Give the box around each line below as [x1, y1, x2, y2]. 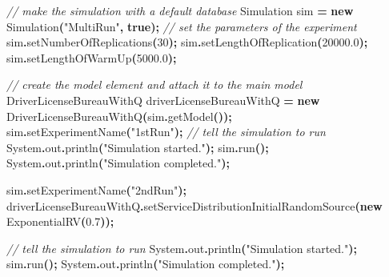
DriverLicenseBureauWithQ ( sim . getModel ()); [6, 107, 232, 124]
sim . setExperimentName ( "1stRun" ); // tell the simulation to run [6, 123, 326, 140]
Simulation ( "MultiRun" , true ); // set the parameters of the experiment [6, 18, 357, 34]
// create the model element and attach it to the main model [6, 76, 303, 93]
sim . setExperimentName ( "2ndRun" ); [6, 181, 187, 198]
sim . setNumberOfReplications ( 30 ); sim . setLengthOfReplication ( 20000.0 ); [6, 34, 368, 50]
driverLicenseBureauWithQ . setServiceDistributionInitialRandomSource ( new [6, 197, 383, 214]
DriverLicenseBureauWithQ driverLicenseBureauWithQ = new [6, 91, 320, 108]
